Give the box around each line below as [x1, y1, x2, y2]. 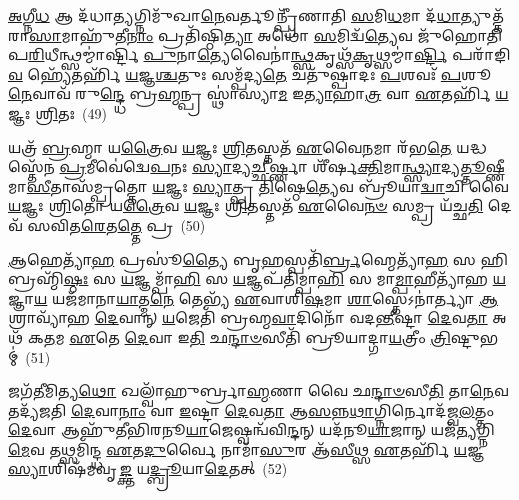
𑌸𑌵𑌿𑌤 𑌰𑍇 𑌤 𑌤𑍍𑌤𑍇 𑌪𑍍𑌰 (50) [27, 214, 206, 235]
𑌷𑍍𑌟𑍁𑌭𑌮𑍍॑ [450, 326, 499, 347]
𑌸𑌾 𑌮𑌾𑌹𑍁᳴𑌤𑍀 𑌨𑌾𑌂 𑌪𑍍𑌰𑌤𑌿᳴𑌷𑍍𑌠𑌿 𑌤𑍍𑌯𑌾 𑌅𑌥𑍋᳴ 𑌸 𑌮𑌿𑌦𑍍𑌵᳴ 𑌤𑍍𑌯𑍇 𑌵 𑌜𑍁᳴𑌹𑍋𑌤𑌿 [28, 24, 503, 45]
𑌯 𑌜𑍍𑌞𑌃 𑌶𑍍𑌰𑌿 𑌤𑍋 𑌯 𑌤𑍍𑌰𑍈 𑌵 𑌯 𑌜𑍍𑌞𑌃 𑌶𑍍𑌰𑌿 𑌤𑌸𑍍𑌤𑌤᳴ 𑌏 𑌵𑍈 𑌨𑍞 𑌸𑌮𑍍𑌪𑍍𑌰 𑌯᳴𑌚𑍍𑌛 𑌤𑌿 [8, 195, 484, 216]
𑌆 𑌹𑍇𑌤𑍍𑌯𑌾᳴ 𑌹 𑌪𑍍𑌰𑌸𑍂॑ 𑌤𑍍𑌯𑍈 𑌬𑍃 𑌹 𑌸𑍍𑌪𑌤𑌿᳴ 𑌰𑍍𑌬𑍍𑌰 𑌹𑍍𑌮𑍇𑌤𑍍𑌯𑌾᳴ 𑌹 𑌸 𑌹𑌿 [8, 248, 508, 269]
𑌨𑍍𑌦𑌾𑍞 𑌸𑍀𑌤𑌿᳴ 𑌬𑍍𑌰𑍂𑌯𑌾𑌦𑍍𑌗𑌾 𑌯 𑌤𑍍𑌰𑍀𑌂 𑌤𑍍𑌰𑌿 [228, 326, 451, 347]
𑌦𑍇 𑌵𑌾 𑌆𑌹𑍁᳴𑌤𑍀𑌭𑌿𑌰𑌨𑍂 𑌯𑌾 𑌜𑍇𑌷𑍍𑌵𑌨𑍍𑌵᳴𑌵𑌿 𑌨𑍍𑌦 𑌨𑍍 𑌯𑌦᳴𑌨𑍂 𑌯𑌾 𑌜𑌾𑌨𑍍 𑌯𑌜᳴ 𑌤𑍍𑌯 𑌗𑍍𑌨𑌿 [8, 419, 495, 440]
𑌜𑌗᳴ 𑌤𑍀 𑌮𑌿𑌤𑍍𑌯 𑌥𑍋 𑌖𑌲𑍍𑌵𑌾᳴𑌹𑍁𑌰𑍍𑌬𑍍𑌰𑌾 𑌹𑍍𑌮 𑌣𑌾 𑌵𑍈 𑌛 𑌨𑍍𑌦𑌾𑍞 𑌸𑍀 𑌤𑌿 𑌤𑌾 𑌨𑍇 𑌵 [8, 380, 509, 401]
